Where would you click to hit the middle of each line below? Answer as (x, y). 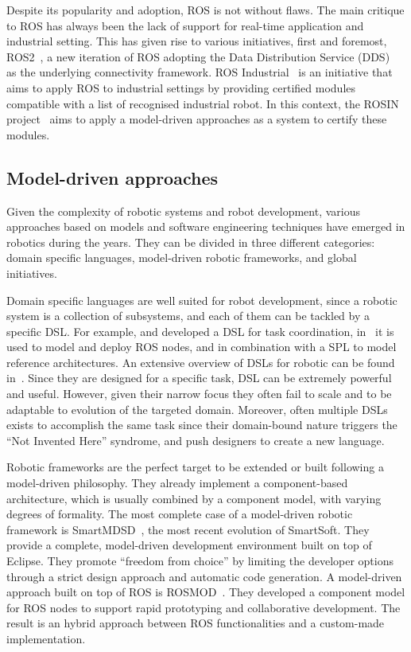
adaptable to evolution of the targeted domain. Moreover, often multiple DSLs (197, 409)
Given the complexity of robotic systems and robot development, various (184, 211)
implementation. (46, 638)
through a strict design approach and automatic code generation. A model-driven (204, 576)
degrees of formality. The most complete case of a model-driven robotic (180, 514)
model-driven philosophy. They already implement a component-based (177, 483)
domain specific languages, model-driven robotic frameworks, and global (182, 258)
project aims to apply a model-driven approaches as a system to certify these (197, 119)
